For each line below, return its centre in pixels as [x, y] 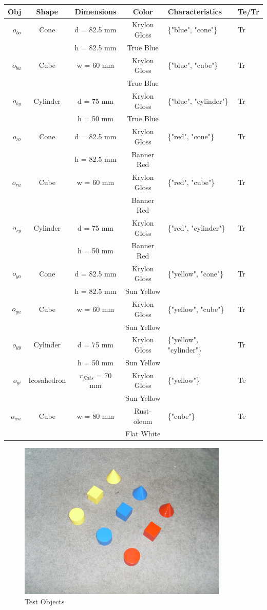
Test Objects [45, 601]
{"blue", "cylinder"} [198, 100]
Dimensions [96, 11]
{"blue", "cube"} [193, 65]
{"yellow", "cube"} [196, 309]
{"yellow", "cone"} [196, 273]
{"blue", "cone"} [193, 30]
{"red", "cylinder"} [196, 227]
